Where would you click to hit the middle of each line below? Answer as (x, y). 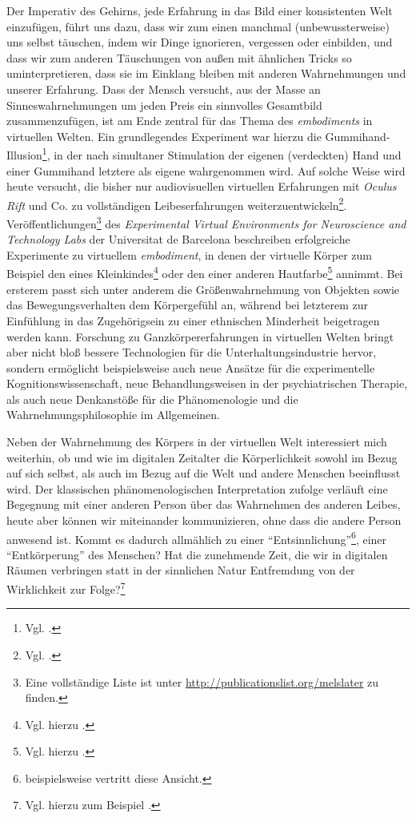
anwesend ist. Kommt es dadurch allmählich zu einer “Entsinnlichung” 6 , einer (197, 538)
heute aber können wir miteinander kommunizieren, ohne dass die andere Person (204, 520)
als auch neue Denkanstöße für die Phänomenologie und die (152, 399)
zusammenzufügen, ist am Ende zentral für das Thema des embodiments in (190, 121)
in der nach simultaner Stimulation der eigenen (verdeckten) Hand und (228, 155)
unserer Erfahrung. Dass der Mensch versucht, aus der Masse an (164, 89)
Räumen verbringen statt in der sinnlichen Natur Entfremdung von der (181, 570)
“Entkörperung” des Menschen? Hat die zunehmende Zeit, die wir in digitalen (197, 554)
